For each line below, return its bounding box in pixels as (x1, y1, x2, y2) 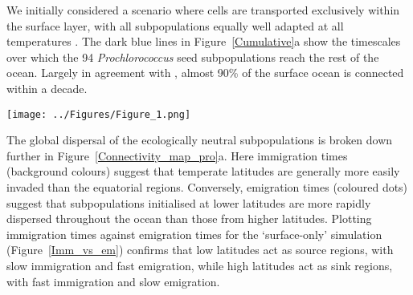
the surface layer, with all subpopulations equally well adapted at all (6, 17, 344, 34)
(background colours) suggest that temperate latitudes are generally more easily (6, 163, 400, 180)
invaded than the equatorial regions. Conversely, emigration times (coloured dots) (6, 179, 408, 195)
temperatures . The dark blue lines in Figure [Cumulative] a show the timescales (6, 33, 401, 50)
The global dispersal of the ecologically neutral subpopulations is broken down (6, 131, 393, 148)
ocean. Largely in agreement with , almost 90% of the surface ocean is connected (6, 64, 404, 81)
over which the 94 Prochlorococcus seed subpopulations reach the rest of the (6, 48, 379, 65)
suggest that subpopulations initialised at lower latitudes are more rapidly (6, 194, 371, 211)
